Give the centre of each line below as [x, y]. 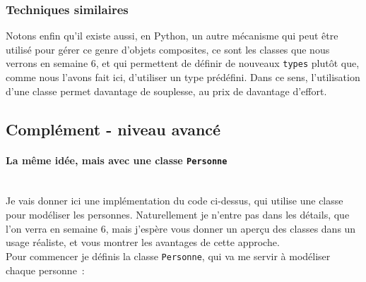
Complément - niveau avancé [113, 129]
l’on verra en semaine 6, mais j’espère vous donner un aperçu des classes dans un [181, 228]
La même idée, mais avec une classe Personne [117, 160]
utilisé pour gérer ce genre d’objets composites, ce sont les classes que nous [168, 49]
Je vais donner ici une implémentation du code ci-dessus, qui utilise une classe [175, 201]
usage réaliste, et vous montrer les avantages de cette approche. [143, 242]
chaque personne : [45, 270]
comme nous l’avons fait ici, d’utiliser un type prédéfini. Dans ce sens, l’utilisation [183, 77]
